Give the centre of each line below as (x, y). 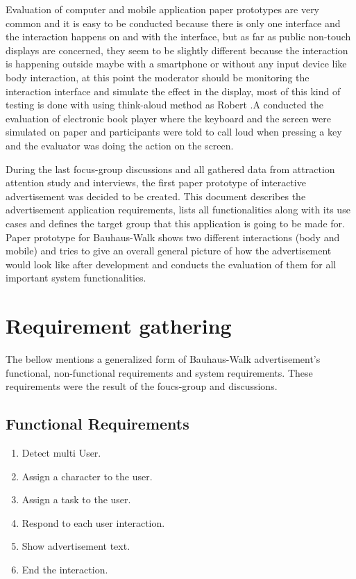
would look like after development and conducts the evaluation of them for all (171, 264)
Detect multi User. (61, 452)
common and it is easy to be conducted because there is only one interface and (173, 23)
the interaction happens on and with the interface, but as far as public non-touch (178, 36)
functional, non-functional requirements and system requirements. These (159, 372)
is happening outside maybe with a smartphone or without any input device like (176, 64)
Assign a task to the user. (76, 499)
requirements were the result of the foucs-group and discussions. (142, 386)
